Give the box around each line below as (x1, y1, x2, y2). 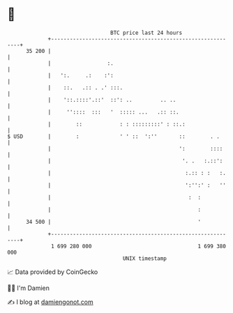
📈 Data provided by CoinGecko (7, 268, 98, 276)
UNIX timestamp (122, 254, 167, 262)
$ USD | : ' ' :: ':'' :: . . (7, 132, 220, 140)
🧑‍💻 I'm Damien (7, 284, 50, 292)
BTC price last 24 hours (110, 29, 183, 36)
